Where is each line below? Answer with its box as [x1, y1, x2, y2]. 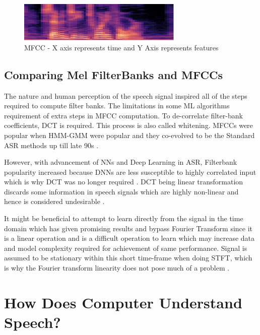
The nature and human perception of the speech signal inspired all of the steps [4, 90, 247, 101]
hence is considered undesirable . [4, 196, 105, 207]
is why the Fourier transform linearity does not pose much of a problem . [4, 262, 230, 273]
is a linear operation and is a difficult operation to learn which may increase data [4, 233, 255, 243]
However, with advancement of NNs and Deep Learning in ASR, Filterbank [4, 157, 237, 167]
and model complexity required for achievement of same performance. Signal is [4, 242, 247, 253]
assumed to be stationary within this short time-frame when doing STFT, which [4, 252, 252, 263]
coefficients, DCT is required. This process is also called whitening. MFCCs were [4, 120, 253, 130]
